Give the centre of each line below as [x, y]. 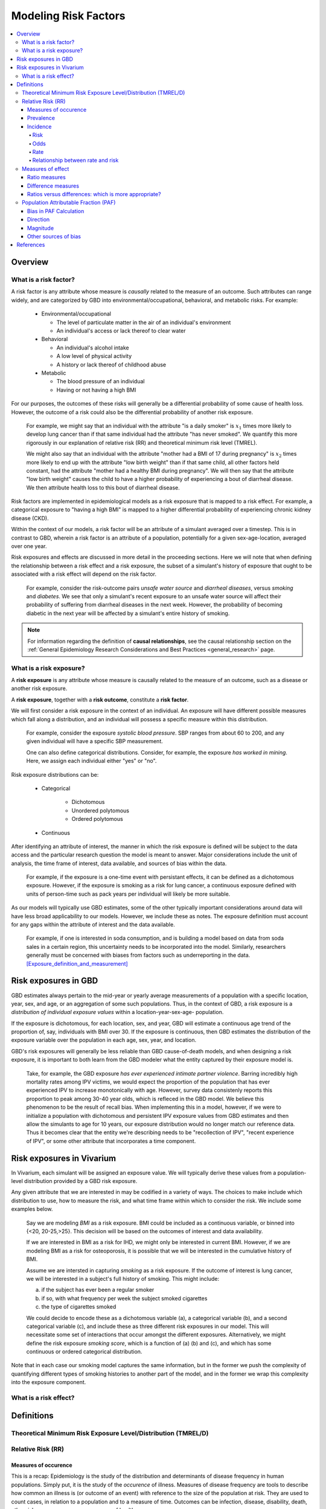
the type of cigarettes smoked [79, 1307]
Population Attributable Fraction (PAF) [69, 203]
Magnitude [41, 228]
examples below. [32, 1209]
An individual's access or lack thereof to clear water [121, 331]
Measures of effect [46, 168]
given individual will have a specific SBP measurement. [94, 741]
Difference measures [53, 186]
